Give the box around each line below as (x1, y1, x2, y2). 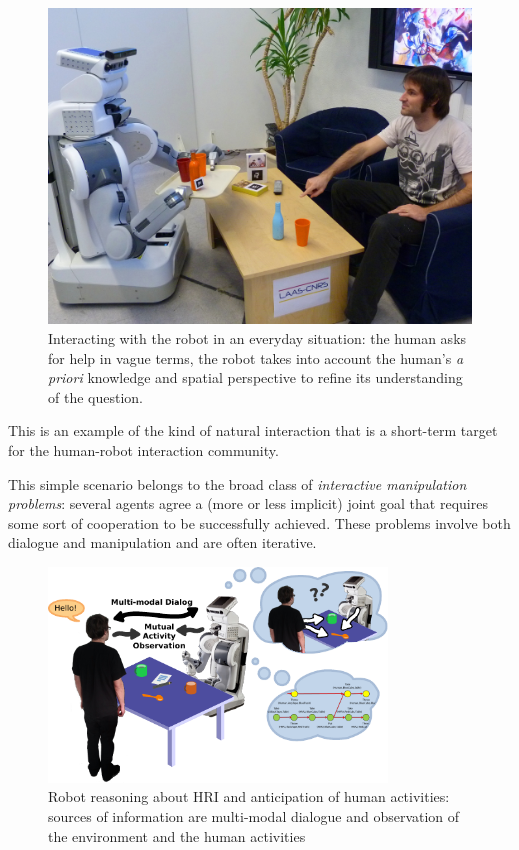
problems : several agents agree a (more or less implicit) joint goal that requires (8, 493, 488, 514)
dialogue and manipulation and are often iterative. (8, 532, 317, 553)
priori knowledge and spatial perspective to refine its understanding (48, 367, 463, 388)
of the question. (48, 386, 143, 407)
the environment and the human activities (48, 825, 306, 846)
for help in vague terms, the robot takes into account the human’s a (48, 347, 464, 368)
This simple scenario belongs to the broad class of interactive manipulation (8, 473, 467, 494)
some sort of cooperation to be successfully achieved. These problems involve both (8, 512, 511, 533)
